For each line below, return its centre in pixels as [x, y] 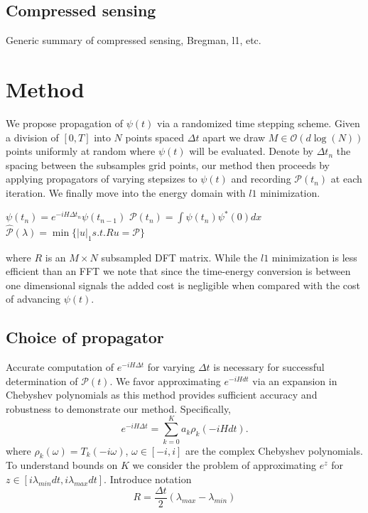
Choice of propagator [85, 337]
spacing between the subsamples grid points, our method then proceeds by [168, 164]
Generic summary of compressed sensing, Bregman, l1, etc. [134, 40]
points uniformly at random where [81, 151]
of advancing [33, 299]
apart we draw [234, 137]
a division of [32, 137]
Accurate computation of [60, 367]
